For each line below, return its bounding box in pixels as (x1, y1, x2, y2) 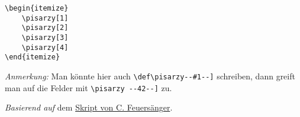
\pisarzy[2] (21, 24, 69, 32)
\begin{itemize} (5, 4, 69, 12)
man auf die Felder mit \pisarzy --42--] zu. (5, 81, 172, 93)
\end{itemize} (5, 53, 60, 62)
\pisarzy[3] (21, 33, 69, 42)
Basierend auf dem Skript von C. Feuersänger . (5, 101, 173, 113)
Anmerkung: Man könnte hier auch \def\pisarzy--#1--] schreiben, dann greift (5, 69, 295, 82)
